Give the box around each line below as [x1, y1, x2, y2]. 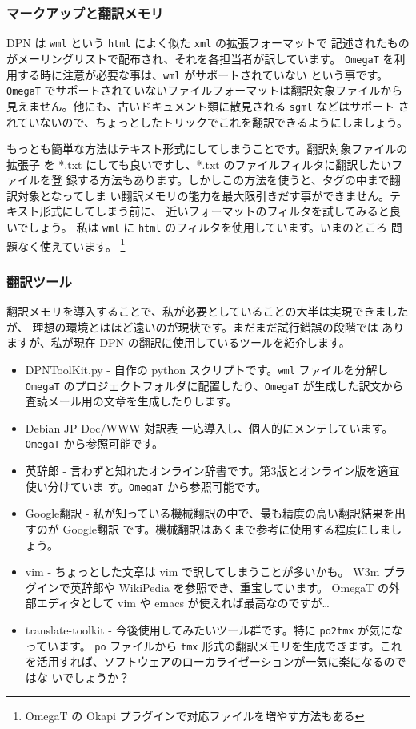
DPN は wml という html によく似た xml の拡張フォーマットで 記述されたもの [6, 34, 410, 51]
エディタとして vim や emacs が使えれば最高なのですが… [36, 594, 330, 611]
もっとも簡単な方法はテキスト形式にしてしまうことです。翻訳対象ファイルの [6, 140, 408, 157]
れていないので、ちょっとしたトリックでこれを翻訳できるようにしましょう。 [6, 113, 408, 130]
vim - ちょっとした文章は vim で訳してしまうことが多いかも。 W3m [25, 563, 380, 580]
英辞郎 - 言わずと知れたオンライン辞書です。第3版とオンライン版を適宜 [25, 462, 400, 479]
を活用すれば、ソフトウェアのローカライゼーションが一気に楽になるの [25, 653, 395, 670]
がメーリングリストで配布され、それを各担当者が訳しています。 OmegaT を [6, 50, 394, 66]
